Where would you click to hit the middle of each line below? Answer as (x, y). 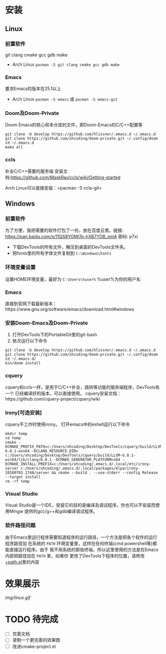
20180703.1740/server (27, 473)
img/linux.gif (18, 598)
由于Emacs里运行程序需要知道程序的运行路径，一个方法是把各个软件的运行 (81, 537)
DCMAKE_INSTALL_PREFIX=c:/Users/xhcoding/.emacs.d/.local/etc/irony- (78, 464)
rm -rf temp (17, 481)
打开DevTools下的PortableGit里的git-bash (55, 335)
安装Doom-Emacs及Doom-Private (46, 323)
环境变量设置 (21, 267)
